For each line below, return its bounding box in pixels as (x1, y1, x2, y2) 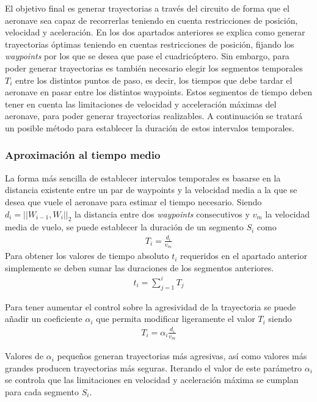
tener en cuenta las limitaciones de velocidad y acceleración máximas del (5, 97, 277, 110)
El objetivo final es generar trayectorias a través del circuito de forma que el (5, 2, 290, 14)
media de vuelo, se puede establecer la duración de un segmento (5, 221, 244, 233)
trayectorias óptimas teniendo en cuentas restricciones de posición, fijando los (5, 37, 294, 50)
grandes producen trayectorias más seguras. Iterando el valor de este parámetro (5, 361, 302, 374)
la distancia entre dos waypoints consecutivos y (75, 207, 250, 220)
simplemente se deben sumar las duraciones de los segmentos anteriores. (5, 261, 274, 274)
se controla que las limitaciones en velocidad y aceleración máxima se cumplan (5, 373, 299, 386)
